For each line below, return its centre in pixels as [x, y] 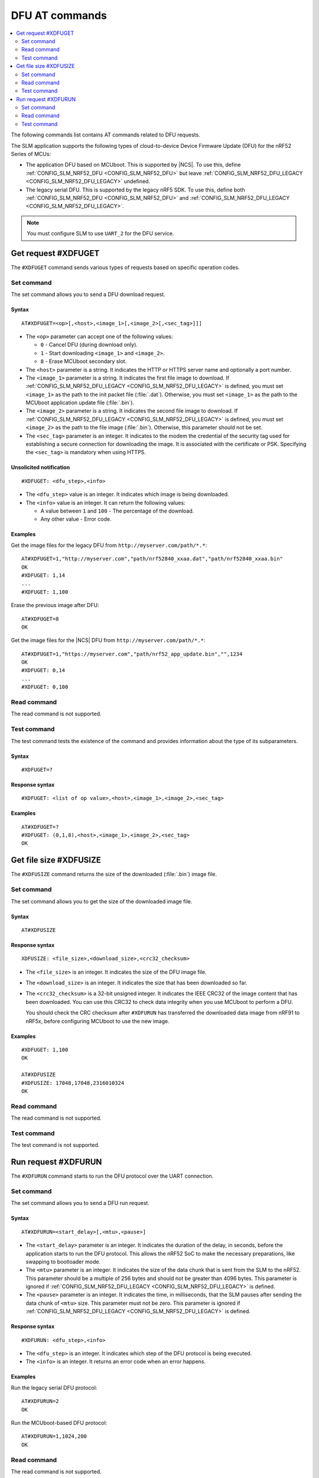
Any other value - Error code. [76, 519]
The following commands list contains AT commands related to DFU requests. [105, 135]
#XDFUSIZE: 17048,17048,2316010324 [73, 1083]
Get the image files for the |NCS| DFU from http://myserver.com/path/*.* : [108, 640]
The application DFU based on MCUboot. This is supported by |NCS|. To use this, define [134, 165]
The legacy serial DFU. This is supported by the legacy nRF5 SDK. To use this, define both [135, 190]
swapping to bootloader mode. [63, 1262]
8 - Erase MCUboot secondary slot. [84, 361]
